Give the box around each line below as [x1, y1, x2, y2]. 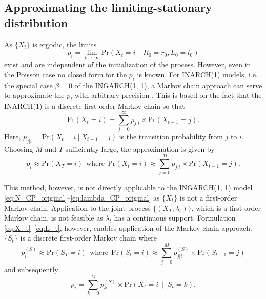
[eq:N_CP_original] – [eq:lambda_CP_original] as [4, 192, 160, 203]
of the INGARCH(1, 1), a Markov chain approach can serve [74, 79, 262, 90]
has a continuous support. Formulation [114, 212, 236, 223]
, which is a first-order [191, 202, 261, 213]
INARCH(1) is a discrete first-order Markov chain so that [4, 101, 185, 111]
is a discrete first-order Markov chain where [20, 232, 157, 243]
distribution [4, 14, 68, 30]
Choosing [4, 143, 33, 154]
